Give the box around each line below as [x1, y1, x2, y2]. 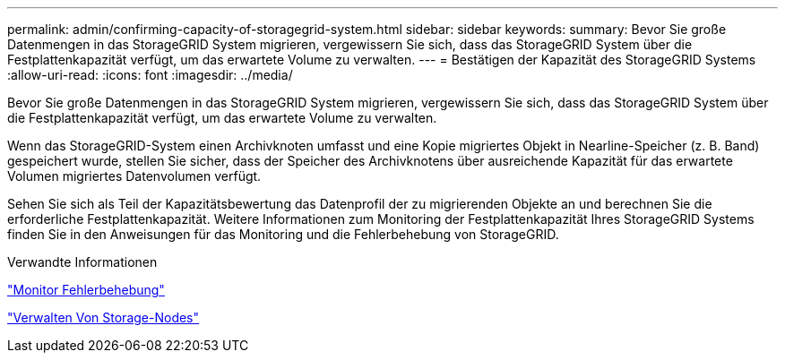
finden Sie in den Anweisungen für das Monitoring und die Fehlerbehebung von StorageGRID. [7, 227, 559, 242]
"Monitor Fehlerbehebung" [7, 282, 165, 297]
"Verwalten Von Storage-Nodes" [7, 310, 200, 325]
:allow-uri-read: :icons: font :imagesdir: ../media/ [7, 67, 293, 82]
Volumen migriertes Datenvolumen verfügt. [7, 168, 262, 184]
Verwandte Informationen [7, 254, 158, 270]
